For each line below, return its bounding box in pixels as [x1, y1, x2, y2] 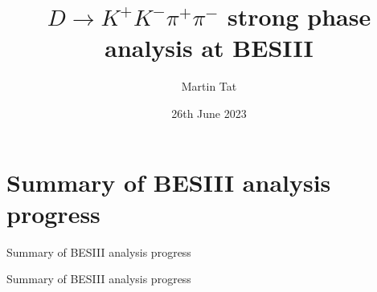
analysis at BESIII [104, 31, 313, 64]
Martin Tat [181, 78, 237, 95]
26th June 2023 [171, 104, 247, 121]
